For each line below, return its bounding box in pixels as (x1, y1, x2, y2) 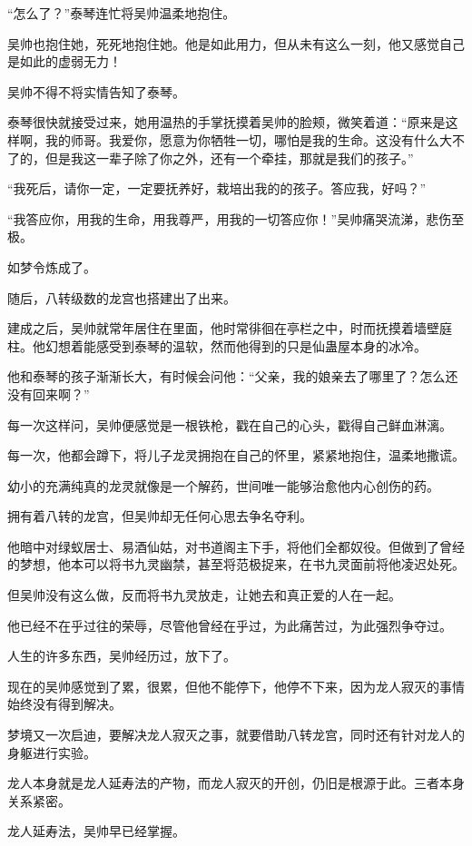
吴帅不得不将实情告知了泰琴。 (7, 82, 185, 101)
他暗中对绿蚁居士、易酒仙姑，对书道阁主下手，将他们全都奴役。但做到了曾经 (7, 536, 465, 556)
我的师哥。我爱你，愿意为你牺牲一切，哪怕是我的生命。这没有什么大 (44, 130, 452, 149)
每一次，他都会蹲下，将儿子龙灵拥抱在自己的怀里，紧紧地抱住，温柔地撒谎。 (7, 446, 465, 465)
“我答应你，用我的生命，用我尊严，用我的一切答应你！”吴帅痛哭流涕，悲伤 (7, 209, 452, 228)
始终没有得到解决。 (7, 694, 122, 713)
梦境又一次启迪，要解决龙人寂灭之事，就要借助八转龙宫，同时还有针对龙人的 (7, 725, 465, 744)
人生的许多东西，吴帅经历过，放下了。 (7, 646, 236, 665)
